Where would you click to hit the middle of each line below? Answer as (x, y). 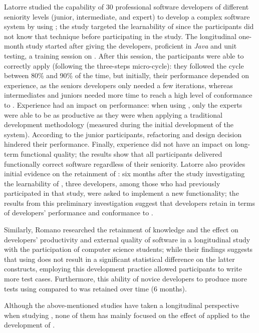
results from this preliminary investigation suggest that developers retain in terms (130, 203)
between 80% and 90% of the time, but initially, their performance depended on (126, 75)
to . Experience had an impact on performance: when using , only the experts (123, 104)
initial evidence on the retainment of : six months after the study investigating (124, 174)
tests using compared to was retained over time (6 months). (95, 288)
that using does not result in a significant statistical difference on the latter (119, 259)
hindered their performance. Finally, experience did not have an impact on (118, 144)
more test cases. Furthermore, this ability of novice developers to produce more (125, 279)
